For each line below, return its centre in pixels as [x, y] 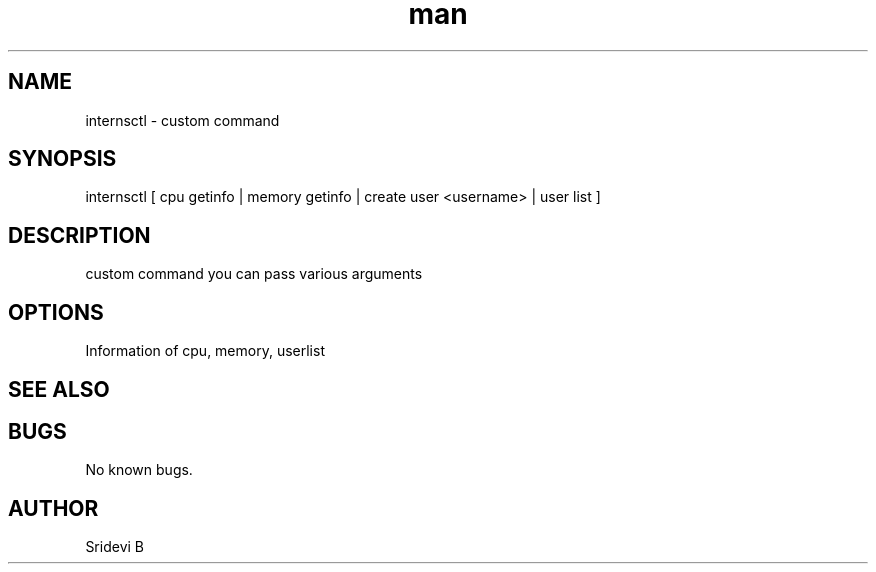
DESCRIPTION [79, 235]
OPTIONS [56, 312]
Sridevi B [114, 547]
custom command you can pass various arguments [254, 274]
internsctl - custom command [182, 120]
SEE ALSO [59, 389]
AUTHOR [53, 508]
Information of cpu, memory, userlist [205, 351]
